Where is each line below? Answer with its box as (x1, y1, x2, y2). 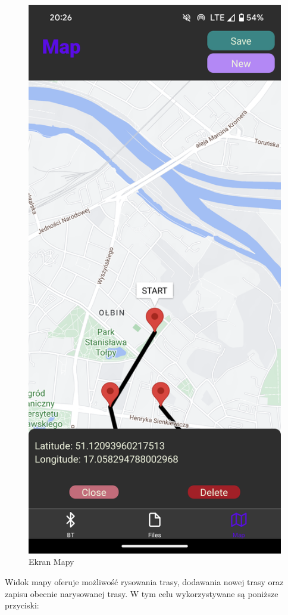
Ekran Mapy (29, 555, 74, 568)
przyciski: (5, 599, 39, 611)
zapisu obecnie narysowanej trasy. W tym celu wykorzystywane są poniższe (5, 587, 278, 599)
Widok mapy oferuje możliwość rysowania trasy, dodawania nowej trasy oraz (5, 576, 284, 588)
